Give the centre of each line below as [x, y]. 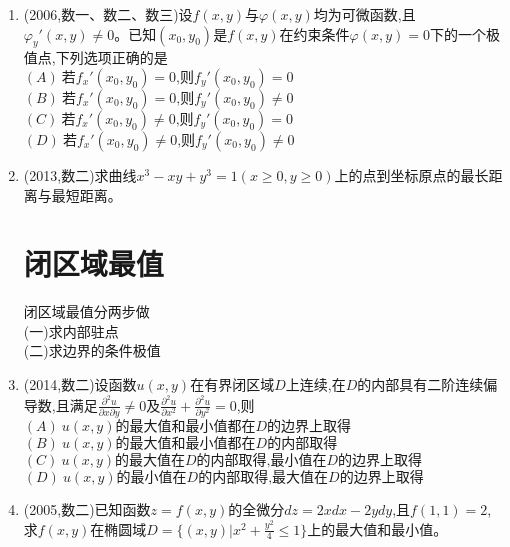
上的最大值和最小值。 [377, 528]
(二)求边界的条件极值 [92, 350]
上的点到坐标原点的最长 [411, 174]
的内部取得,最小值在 [261, 461]
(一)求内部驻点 [71, 330]
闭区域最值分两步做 [86, 311]
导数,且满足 [60, 404]
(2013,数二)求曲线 [80, 174]
